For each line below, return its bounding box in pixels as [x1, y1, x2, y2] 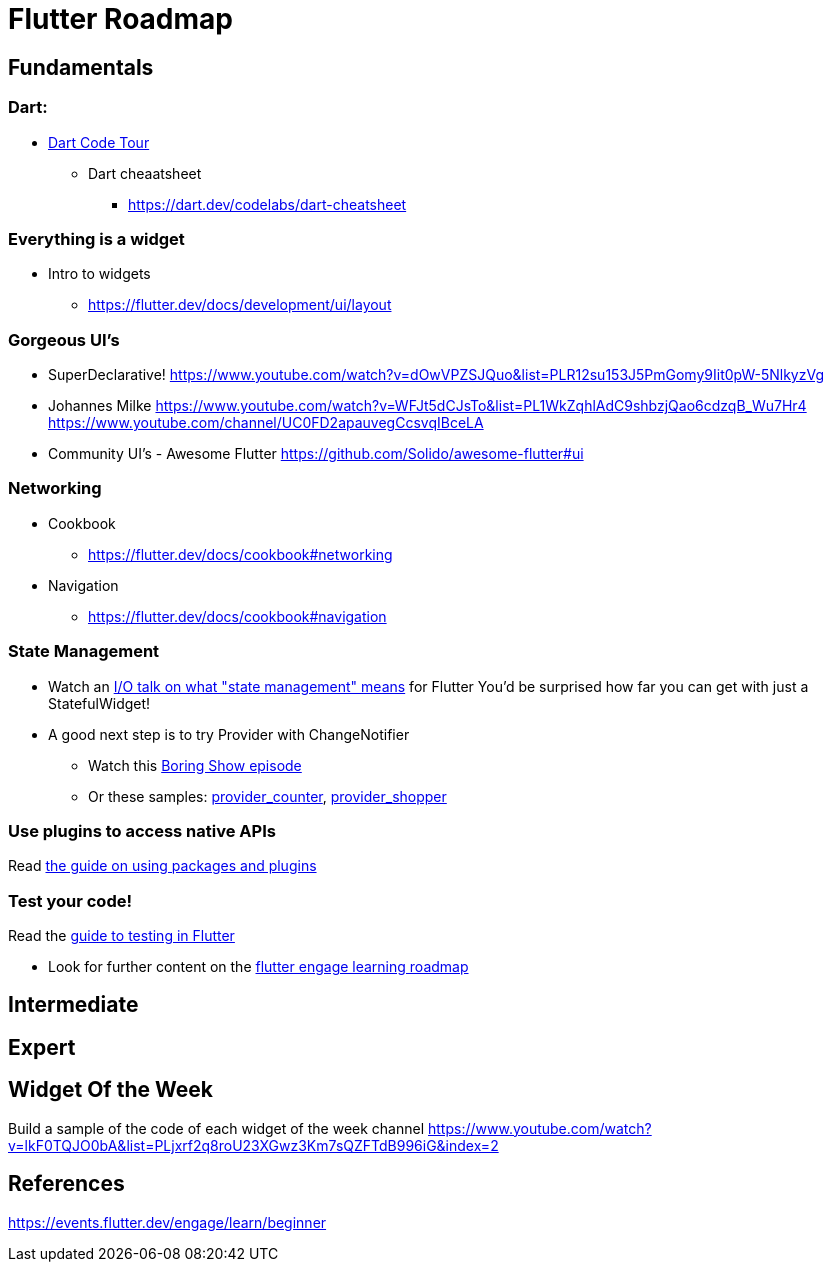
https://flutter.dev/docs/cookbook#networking [88, 545, 393, 563]
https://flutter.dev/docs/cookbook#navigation [88, 607, 387, 625]
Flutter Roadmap [8, 2, 233, 36]
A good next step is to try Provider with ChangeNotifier [48, 725, 410, 743]
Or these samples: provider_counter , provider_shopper [88, 787, 447, 805]
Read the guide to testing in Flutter [8, 927, 235, 945]
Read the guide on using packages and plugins [8, 857, 317, 875]
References [8, 1171, 125, 1197]
